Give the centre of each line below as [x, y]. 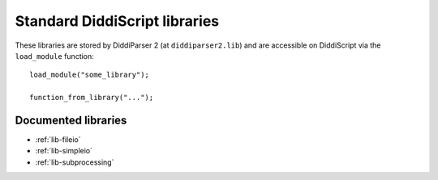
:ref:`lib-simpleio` [64, 151]
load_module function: [55, 56]
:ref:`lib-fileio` [58, 140]
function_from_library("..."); [92, 98]
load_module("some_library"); [90, 75]
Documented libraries [71, 120]
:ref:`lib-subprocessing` [75, 162]
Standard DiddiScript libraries [117, 21]
